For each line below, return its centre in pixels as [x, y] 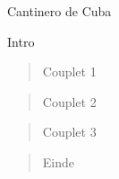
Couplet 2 [69, 101]
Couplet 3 [69, 132]
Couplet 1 [69, 72]
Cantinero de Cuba [59, 11]
